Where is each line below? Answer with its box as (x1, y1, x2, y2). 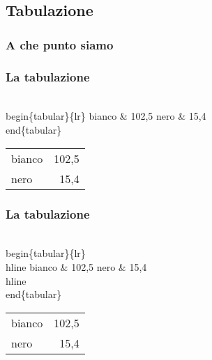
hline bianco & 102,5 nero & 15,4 (6, 260, 147, 274)
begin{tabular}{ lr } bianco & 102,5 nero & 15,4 (6, 109, 206, 123)
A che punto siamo (6, 36, 114, 53)
